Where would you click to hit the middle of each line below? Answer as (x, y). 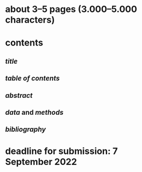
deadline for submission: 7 (61, 151)
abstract (19, 96)
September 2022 (41, 162)
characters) (30, 20)
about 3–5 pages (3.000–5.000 (71, 9)
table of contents (32, 78)
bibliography (25, 130)
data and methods (34, 112)
